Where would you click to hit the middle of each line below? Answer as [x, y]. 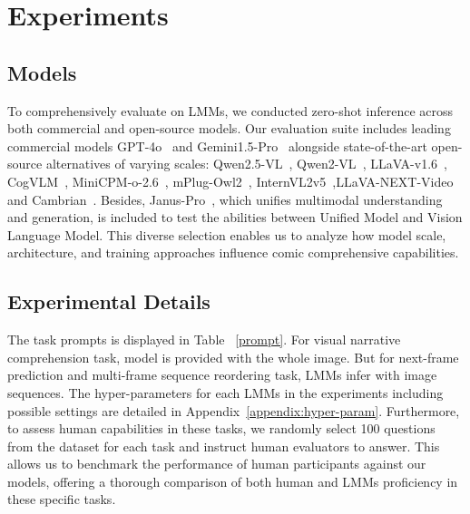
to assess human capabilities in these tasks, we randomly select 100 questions [221, 428]
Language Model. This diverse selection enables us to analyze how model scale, [227, 234]
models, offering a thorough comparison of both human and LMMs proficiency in [233, 481]
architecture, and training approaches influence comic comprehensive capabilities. [233, 252]
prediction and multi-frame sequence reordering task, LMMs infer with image [222, 375]
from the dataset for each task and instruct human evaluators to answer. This [224, 446]
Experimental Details [109, 301]
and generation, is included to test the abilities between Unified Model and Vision [235, 217]
